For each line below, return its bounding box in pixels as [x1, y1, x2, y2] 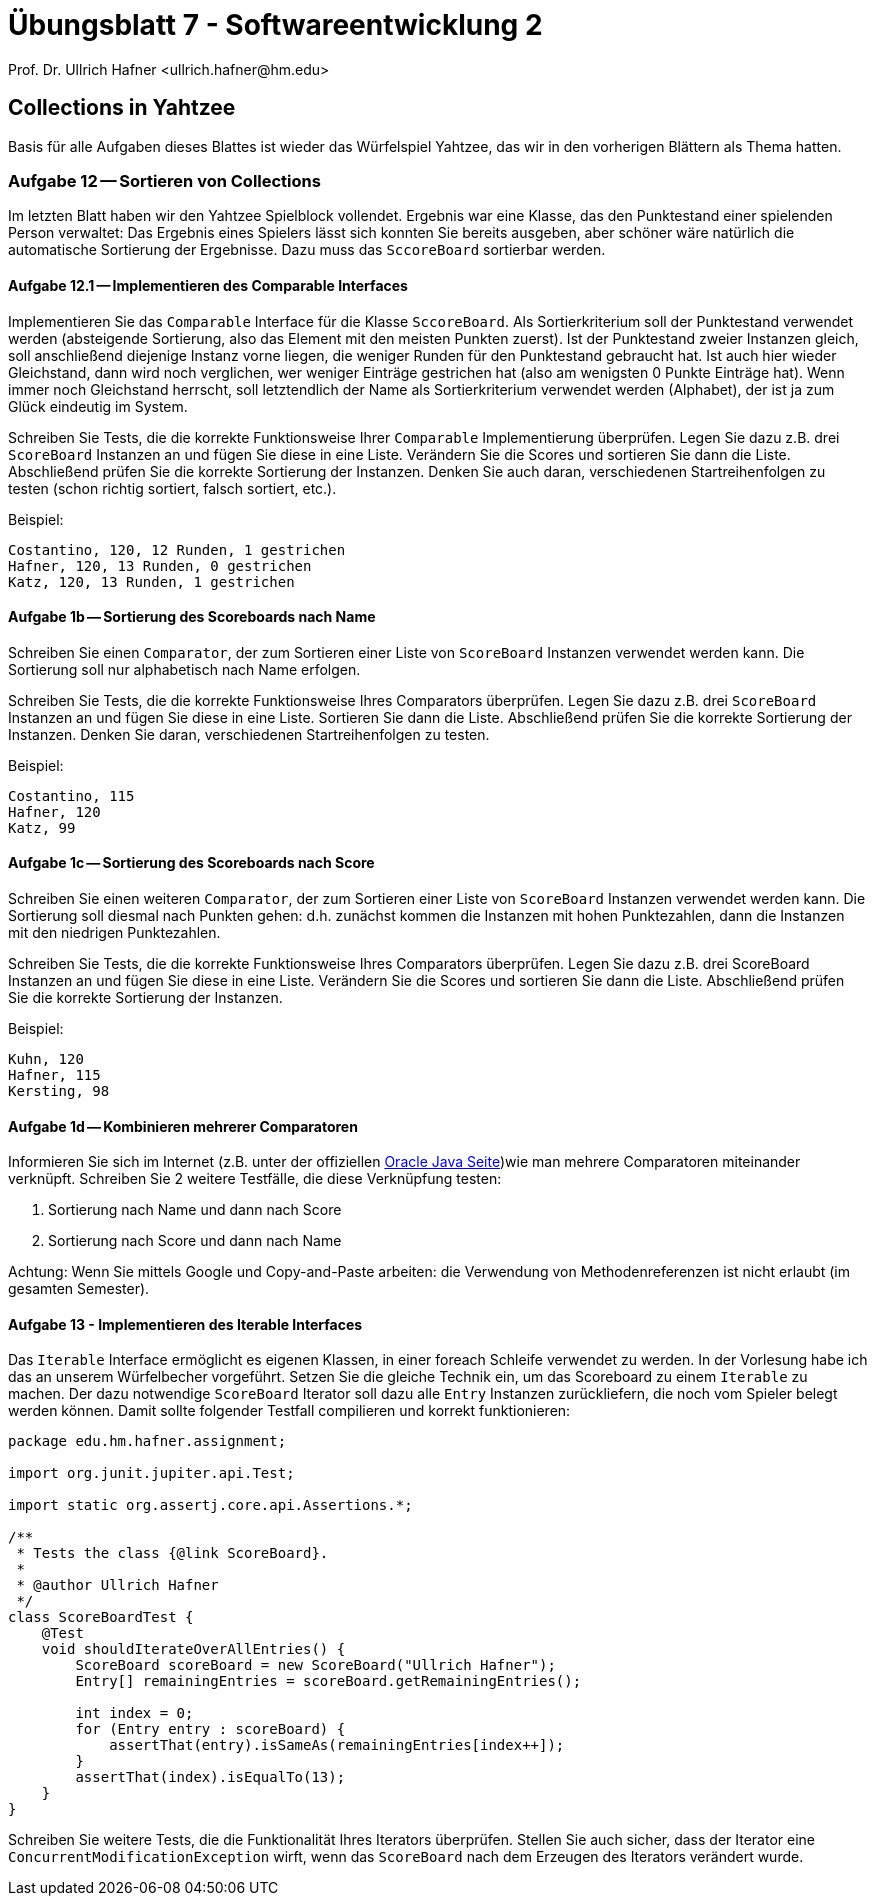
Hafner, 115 [8, 1067, 101, 1083]
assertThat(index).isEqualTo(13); [75, 1769, 346, 1786]
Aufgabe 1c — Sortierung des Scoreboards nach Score [8, 854, 375, 872]
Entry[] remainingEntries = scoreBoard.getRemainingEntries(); [75, 1673, 582, 1690]
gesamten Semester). [8, 1280, 150, 1298]
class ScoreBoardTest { [8, 1609, 194, 1626]
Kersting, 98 [8, 1083, 110, 1099]
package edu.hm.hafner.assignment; [8, 1433, 287, 1450]
